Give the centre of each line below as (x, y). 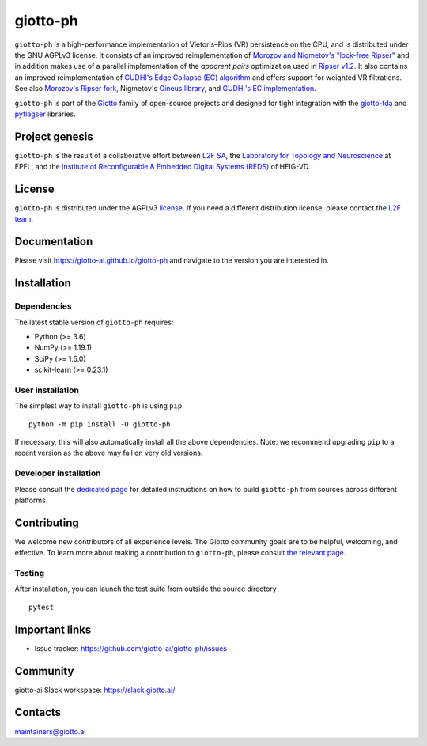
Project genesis (54, 136)
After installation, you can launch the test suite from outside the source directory (145, 589)
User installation (47, 390)
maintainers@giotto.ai (50, 731)
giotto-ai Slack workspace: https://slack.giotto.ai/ (95, 690)
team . (24, 219)
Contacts (38, 712)
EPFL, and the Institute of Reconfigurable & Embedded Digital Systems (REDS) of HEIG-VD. (162, 167)
